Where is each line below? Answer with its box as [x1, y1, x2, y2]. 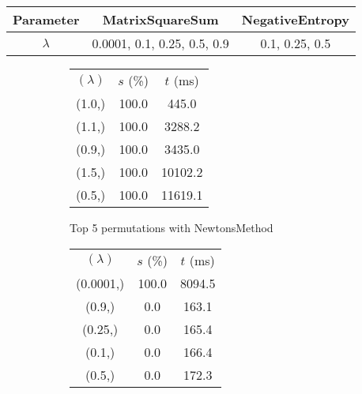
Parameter [13, 10, 80, 28]
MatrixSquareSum [102, 10, 219, 28]
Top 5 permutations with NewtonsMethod [70, 220, 273, 235]
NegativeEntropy [241, 10, 349, 28]
